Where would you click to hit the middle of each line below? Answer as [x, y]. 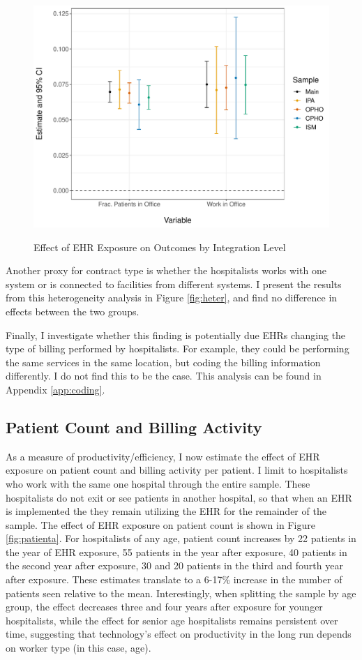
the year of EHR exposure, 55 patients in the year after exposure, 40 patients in [176, 552]
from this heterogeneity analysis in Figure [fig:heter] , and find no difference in [172, 298]
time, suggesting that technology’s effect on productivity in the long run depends [179, 634]
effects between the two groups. [73, 311]
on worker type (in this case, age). [78, 648]
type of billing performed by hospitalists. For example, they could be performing [178, 348]
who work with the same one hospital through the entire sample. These [158, 483]
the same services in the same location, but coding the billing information [163, 362]
